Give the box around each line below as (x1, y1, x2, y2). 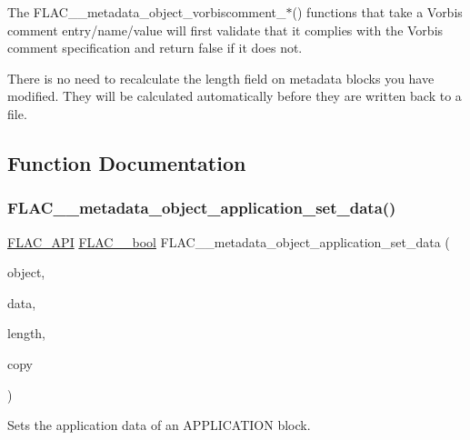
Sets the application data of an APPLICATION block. (7, 415, 311, 435)
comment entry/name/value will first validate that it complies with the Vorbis (7, 20, 444, 39)
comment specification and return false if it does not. (7, 38, 303, 57)
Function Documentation (7, 148, 246, 176)
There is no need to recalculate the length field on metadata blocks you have (7, 68, 435, 87)
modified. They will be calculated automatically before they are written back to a (7, 86, 462, 105)
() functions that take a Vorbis (292, 3, 463, 21)
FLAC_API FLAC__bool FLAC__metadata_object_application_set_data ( (7, 232, 450, 251)
